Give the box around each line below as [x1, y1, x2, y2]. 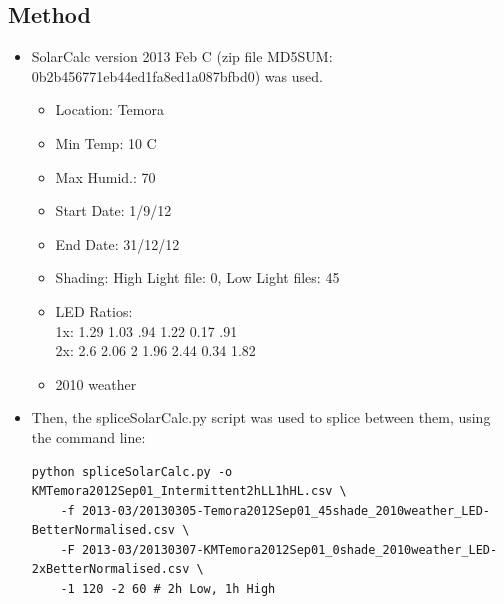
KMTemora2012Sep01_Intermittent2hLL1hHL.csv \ [31, 484, 347, 499]
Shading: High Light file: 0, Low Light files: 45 [55, 267, 340, 288]
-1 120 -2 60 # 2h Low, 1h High [60, 582, 276, 597]
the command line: [31, 426, 146, 447]
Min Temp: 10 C [55, 132, 157, 153]
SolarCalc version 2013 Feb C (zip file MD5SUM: [31, 46, 333, 67]
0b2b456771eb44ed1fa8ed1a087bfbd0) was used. [31, 65, 323, 86]
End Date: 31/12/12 [55, 233, 180, 254]
